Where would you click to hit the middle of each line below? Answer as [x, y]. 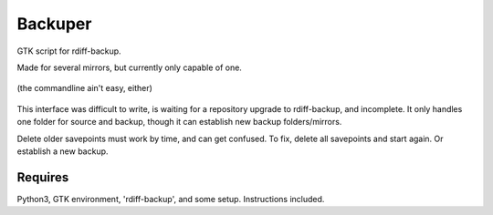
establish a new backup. [63, 151]
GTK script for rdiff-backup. [69, 51]
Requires [43, 177]
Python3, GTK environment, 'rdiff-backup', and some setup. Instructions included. [171, 199]
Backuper [54, 24]
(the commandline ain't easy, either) [84, 88]
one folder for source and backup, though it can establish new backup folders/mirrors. [179, 122]
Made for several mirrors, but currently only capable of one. [129, 67]
